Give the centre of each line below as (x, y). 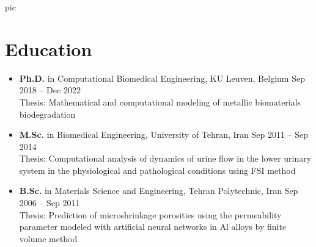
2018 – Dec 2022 (50, 90)
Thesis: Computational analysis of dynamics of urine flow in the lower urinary (165, 158)
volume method (48, 238)
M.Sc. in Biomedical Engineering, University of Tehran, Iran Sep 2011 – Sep (164, 134)
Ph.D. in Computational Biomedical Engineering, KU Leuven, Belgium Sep (162, 78)
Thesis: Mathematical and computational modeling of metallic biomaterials (160, 102)
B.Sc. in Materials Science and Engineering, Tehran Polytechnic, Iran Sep (159, 191)
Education (49, 48)
